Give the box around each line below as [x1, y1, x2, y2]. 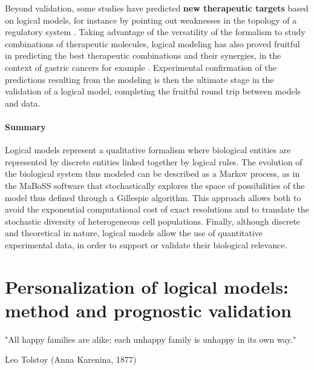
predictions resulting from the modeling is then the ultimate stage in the [5, 73, 274, 85]
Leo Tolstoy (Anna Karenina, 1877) [5, 353, 137, 366]
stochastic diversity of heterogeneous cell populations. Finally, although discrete [5, 214, 301, 227]
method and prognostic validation [5, 297, 292, 322]
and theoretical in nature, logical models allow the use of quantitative [5, 226, 263, 239]
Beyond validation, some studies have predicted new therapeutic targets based [5, 2, 309, 14]
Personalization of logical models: [5, 274, 289, 299]
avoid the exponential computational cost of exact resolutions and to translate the [5, 203, 309, 216]
